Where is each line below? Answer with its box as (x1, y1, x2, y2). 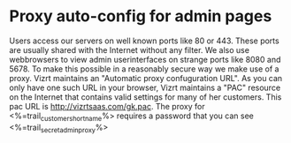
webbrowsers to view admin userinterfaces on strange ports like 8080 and (9, 54, 281, 64)
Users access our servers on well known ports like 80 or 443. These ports (9, 35, 280, 46)
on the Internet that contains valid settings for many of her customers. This (9, 91, 282, 102)
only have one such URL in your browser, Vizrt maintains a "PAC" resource (9, 82, 281, 93)
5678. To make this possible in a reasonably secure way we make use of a (9, 64, 280, 74)
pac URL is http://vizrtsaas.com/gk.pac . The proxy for (9, 101, 205, 111)
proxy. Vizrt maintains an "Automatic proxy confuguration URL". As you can (9, 72, 283, 83)
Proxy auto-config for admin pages (9, 6, 272, 26)
